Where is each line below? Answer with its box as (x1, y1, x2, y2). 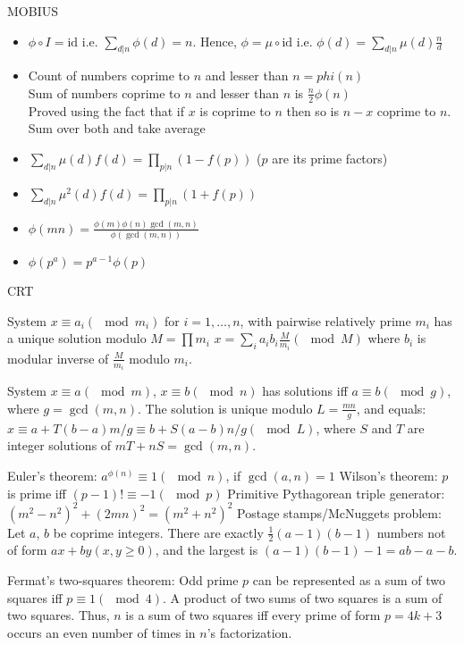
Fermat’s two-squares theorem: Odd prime (7, 571, 239, 590)
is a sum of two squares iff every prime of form (125, 606, 381, 624)
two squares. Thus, (7, 606, 110, 624)
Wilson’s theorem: (339, 465, 438, 484)
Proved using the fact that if (28, 101, 184, 120)
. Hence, (192, 31, 237, 50)
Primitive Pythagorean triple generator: (227, 483, 445, 502)
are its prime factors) (272, 149, 388, 167)
